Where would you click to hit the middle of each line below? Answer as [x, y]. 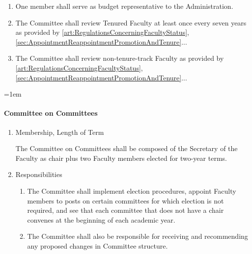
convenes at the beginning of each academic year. [101, 219]
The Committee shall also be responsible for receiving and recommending [138, 236]
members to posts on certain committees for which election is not [126, 200]
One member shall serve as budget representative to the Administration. [124, 6]
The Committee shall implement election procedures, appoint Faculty [132, 190]
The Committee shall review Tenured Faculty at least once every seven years [131, 22]
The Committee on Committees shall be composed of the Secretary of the [126, 148]
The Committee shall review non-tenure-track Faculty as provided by [120, 58]
